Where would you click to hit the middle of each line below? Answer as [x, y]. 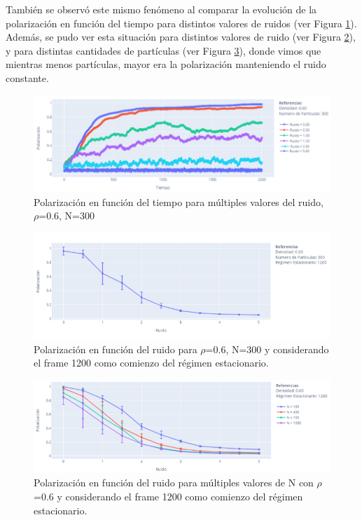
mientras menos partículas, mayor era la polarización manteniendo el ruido [166, 64]
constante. [27, 77]
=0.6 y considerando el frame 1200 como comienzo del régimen [168, 496]
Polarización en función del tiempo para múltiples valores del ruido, [179, 201]
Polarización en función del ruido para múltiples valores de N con [174, 483]
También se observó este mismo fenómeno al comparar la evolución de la [161, 9]
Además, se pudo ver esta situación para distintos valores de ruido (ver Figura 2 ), [181, 37]
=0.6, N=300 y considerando [267, 349]
